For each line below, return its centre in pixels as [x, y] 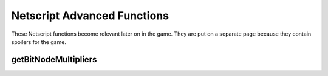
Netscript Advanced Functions [90, 16]
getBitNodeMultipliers [54, 59]
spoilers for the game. [39, 42]
